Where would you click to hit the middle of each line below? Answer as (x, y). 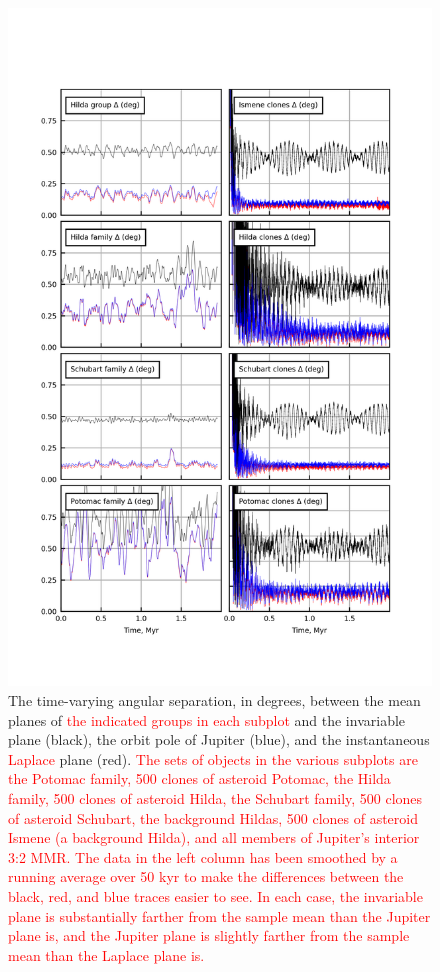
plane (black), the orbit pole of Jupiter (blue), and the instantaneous (219, 739)
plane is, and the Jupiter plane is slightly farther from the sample (209, 935)
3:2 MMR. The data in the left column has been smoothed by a (203, 856)
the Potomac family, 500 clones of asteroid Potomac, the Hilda (199, 778)
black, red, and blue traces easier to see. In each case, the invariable (215, 895)
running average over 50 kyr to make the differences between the (206, 876)
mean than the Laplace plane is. (106, 954)
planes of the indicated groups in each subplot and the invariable (207, 719)
